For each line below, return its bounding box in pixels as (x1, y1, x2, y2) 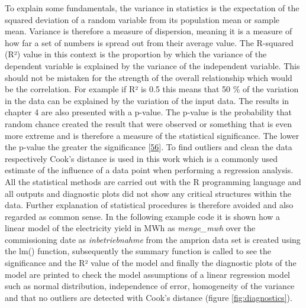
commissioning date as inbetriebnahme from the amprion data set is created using (5, 233, 301, 245)
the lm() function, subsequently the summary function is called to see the (5, 245, 271, 257)
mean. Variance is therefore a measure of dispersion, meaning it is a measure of (5, 25, 292, 37)
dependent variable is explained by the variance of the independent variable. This (5, 59, 300, 72)
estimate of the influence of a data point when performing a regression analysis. (5, 164, 294, 176)
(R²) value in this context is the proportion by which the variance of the (5, 48, 267, 60)
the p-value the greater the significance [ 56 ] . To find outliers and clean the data (5, 141, 292, 153)
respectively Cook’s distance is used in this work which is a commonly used (5, 152, 278, 164)
